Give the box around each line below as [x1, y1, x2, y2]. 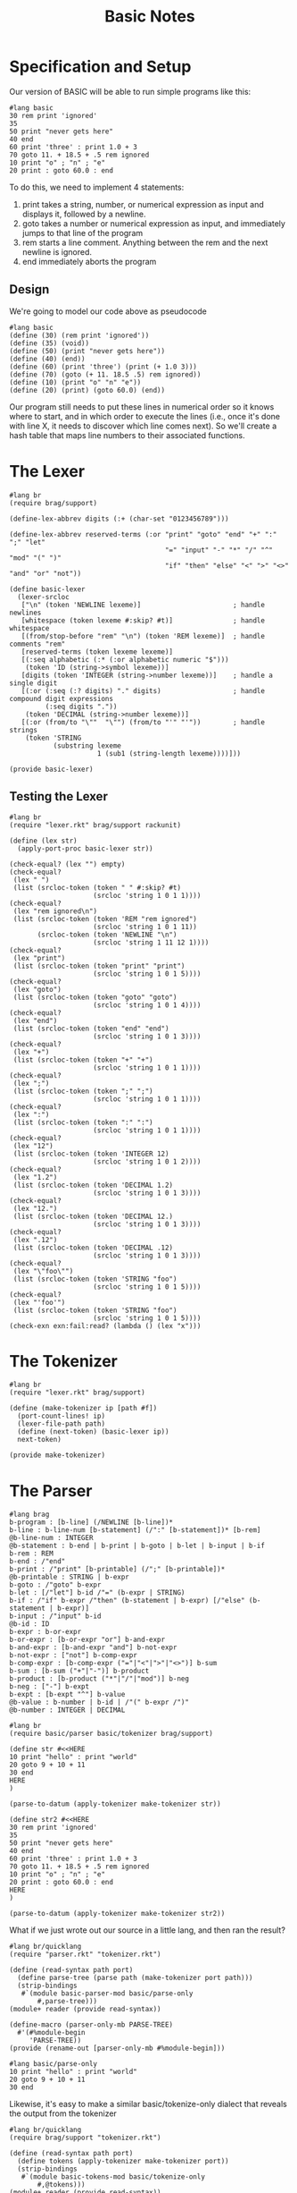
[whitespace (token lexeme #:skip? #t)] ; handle [21, 615, 266, 625]
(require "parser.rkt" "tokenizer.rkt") [9, 1950, 162, 1960]
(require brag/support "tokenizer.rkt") [9, 2133, 162, 2143]
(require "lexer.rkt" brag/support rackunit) [9, 820, 181, 829]
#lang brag [9, 1510, 50, 1520]
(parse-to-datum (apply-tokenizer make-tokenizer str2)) [9, 1909, 226, 1918]
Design [9, 282, 50, 297]
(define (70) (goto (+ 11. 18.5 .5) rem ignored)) [9, 369, 202, 379]
